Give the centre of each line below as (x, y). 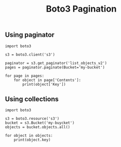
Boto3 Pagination (81, 9)
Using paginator (30, 35)
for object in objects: (29, 136)
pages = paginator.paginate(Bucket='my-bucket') (55, 67)
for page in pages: (25, 76)
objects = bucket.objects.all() (38, 127)
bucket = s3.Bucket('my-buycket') (40, 123)
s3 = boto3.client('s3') (30, 54)
